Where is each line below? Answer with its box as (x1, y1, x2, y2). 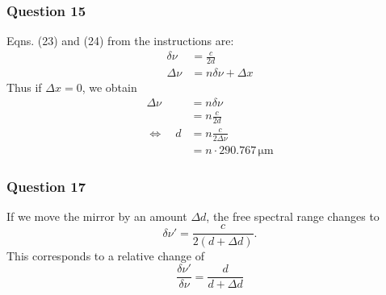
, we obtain (82, 79, 137, 96)
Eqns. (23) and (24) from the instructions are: (6, 32, 234, 49)
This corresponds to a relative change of (6, 247, 204, 264)
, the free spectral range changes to (206, 207, 380, 224)
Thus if (6, 79, 42, 96)
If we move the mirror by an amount (6, 207, 187, 224)
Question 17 (6, 176, 86, 196)
